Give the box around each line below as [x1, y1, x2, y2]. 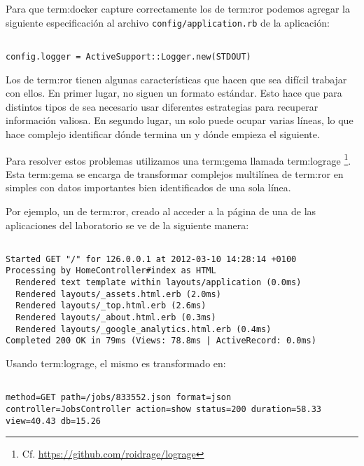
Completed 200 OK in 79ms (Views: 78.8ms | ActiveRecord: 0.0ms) [6, 336, 316, 346]
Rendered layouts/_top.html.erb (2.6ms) [15, 301, 206, 311]
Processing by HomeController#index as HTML [6, 266, 216, 276]
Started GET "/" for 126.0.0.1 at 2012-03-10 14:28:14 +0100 [6, 254, 297, 264]
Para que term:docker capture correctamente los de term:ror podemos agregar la [6, 1, 350, 15]
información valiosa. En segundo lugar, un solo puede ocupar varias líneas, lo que [6, 113, 353, 128]
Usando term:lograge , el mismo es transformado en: [6, 356, 226, 371]
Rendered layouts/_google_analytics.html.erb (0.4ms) [15, 324, 272, 334]
